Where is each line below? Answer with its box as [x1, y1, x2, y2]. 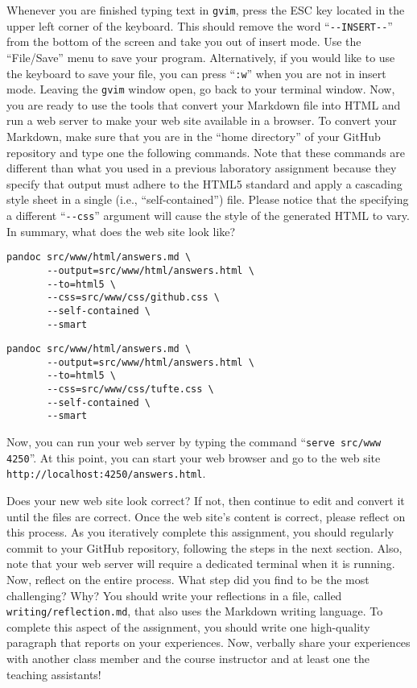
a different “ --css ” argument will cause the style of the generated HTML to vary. [6, 206, 410, 223]
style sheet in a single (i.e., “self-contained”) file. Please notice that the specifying [6, 191, 409, 208]
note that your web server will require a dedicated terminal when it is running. [6, 555, 395, 572]
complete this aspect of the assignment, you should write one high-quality [6, 618, 370, 635]
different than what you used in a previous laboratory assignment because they [6, 160, 397, 176]
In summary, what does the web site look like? [6, 222, 236, 239]
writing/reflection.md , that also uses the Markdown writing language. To [6, 603, 383, 620]
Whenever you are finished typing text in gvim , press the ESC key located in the [6, 2, 405, 18]
